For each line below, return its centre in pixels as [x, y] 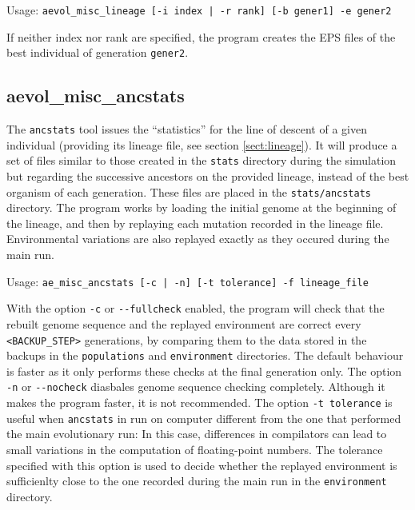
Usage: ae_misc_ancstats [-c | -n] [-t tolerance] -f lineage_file [188, 281]
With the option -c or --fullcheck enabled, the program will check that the [196, 308]
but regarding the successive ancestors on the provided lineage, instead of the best [208, 176]
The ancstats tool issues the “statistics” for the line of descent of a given [187, 129]
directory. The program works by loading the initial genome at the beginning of [202, 207]
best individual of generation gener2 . [98, 52]
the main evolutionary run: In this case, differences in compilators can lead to [197, 434]
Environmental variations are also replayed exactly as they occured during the [198, 239]
